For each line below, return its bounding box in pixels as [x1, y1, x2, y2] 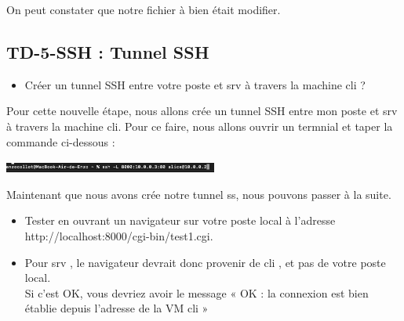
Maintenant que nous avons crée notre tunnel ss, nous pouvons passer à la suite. [6, 186, 391, 202]
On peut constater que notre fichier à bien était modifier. [6, 2, 281, 17]
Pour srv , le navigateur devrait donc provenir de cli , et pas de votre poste [24, 254, 386, 270]
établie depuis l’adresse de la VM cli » [24, 300, 209, 316]
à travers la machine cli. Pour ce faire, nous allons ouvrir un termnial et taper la [6, 117, 393, 134]
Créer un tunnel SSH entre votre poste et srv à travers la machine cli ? [24, 76, 366, 92]
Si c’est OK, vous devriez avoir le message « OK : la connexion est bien [24, 284, 369, 301]
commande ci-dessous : [6, 133, 115, 150]
